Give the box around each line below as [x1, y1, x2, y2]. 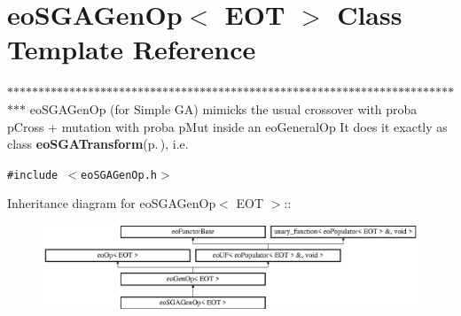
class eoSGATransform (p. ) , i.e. [7, 135, 189, 153]
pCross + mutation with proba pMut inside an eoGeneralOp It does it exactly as [7, 117, 448, 135]
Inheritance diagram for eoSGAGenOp [7, 194, 216, 212]
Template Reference [7, 31, 256, 67]
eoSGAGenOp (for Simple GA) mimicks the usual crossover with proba [29, 99, 418, 118]
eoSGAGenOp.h [81, 168, 157, 181]
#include [7, 168, 59, 181]
